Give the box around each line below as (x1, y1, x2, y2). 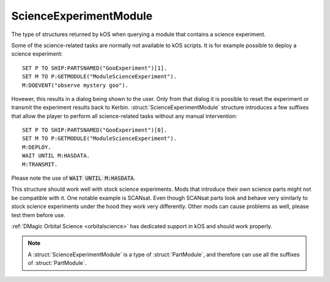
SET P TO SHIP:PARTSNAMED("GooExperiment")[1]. (22, 64, 167, 72)
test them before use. (11, 211, 65, 218)
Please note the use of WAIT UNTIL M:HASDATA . (11, 174, 136, 182)
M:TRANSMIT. (22, 161, 58, 168)
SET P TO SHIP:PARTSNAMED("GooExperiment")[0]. (22, 127, 167, 134)
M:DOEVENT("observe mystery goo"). (22, 81, 129, 89)
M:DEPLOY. (22, 144, 51, 150)
